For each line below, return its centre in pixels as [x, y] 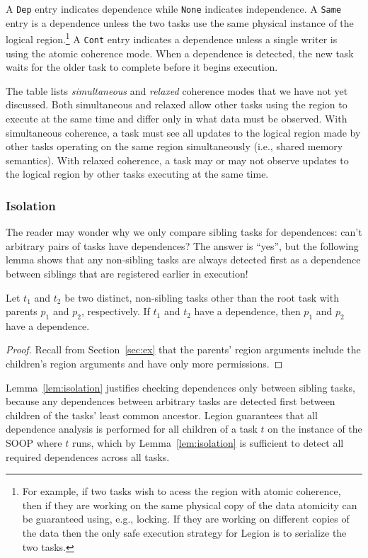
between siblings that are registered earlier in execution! [127, 273]
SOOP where [34, 443]
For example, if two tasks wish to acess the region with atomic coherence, [182, 491]
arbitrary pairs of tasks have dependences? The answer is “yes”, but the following [182, 245]
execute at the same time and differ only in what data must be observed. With [177, 118]
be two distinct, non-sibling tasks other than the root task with [202, 297]
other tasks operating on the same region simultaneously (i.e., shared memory [174, 146]
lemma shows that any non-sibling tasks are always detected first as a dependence [183, 260]
